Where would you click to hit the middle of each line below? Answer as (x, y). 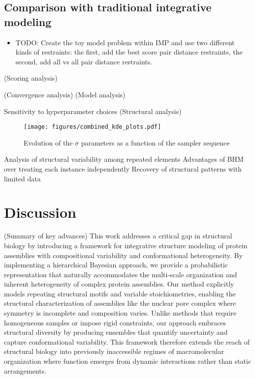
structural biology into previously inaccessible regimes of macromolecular (114, 351)
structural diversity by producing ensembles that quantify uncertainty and (116, 332)
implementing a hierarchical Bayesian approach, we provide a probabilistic (116, 265)
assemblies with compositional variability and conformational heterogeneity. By (123, 255)
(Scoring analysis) (31, 78)
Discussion (40, 212)
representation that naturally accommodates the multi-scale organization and (121, 274)
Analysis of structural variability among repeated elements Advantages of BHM (124, 159)
